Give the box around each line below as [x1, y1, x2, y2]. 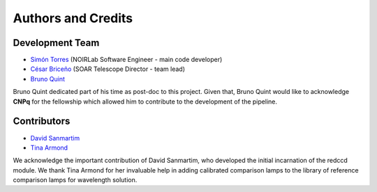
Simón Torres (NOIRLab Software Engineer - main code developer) [30, 56, 223, 64]
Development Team [13, 37, 100, 49]
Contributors [13, 115, 71, 127]
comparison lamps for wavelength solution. [13, 176, 138, 184]
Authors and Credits [13, 10, 133, 26]
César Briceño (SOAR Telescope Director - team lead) [30, 65, 185, 73]
